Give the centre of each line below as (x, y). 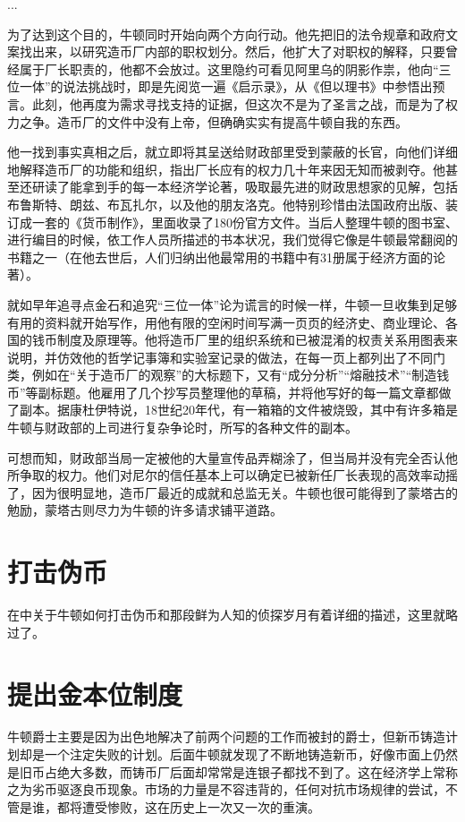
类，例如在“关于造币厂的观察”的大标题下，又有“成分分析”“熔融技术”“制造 (222, 375)
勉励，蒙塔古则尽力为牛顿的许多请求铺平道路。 (145, 510)
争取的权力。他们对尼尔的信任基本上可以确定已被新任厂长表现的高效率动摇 (238, 475)
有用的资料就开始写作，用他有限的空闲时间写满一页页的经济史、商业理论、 (226, 322)
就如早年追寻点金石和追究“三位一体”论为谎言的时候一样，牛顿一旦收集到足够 (232, 304)
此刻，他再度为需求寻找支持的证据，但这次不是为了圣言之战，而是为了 (238, 103)
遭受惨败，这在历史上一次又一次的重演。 (201, 806)
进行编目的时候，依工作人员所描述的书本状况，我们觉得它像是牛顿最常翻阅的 (232, 240)
